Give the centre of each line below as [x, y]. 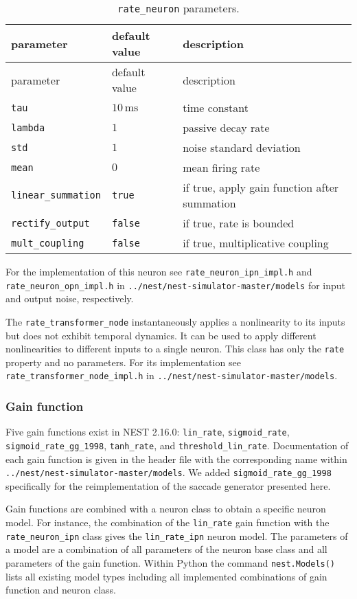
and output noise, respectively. [70, 298]
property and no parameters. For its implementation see [123, 362]
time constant [216, 108]
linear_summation [56, 195]
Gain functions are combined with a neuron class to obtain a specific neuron [166, 509]
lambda [28, 127]
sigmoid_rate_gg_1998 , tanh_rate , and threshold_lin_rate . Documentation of [177, 445]
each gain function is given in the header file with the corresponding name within [176, 459]
